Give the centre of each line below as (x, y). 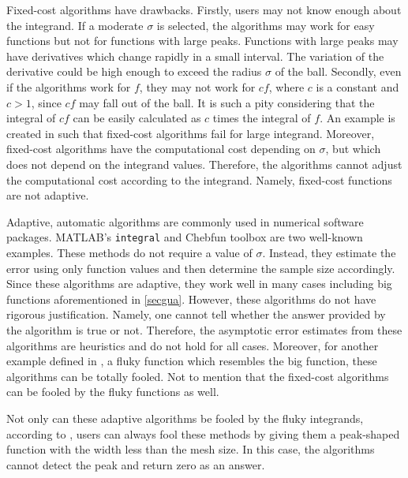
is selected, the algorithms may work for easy (266, 25)
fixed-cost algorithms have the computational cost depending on (161, 149)
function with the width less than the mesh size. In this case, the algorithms (191, 449)
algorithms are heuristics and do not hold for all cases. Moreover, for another (193, 345)
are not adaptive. (48, 195)
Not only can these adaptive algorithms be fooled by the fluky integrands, (185, 418)
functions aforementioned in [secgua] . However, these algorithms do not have (191, 299)
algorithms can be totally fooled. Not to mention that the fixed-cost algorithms (198, 376)
